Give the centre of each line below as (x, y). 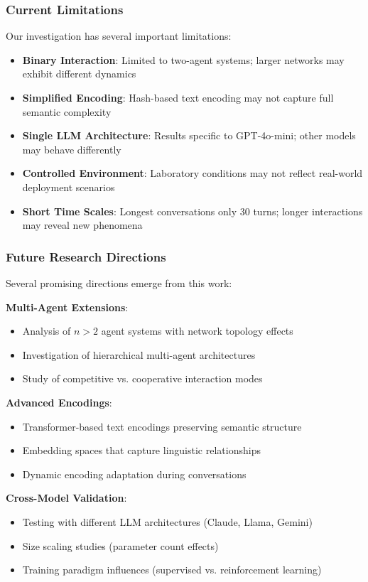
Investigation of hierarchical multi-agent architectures (139, 354)
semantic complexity (67, 111)
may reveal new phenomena (82, 225)
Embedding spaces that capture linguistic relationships (141, 450)
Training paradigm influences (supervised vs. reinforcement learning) (172, 570)
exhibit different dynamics (79, 74)
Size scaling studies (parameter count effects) (120, 545)
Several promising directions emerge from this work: (119, 282)
